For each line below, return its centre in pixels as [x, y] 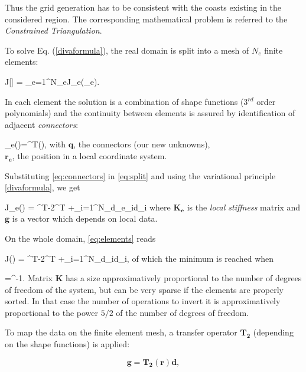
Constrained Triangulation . [53, 30]
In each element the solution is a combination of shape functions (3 [126, 101]
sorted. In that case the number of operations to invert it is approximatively [143, 301]
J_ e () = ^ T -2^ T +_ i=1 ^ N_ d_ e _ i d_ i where [88, 207]
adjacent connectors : [42, 124]
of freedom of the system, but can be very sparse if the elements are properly [144, 289]
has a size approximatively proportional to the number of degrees [183, 278]
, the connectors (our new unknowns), [142, 144]
